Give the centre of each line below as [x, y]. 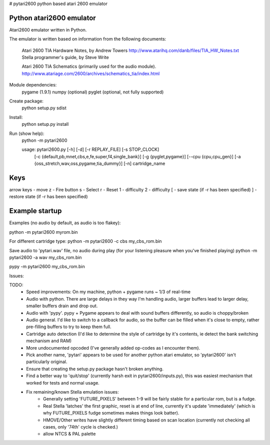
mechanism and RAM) [49, 341]
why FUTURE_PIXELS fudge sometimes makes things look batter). [111, 413]
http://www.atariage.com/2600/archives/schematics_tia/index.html [91, 73]
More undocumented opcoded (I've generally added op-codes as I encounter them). [113, 348]
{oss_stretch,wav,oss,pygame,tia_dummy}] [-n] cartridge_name [100, 164]
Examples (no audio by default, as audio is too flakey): [65, 223]
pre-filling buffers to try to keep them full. [69, 327]
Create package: [26, 101]
